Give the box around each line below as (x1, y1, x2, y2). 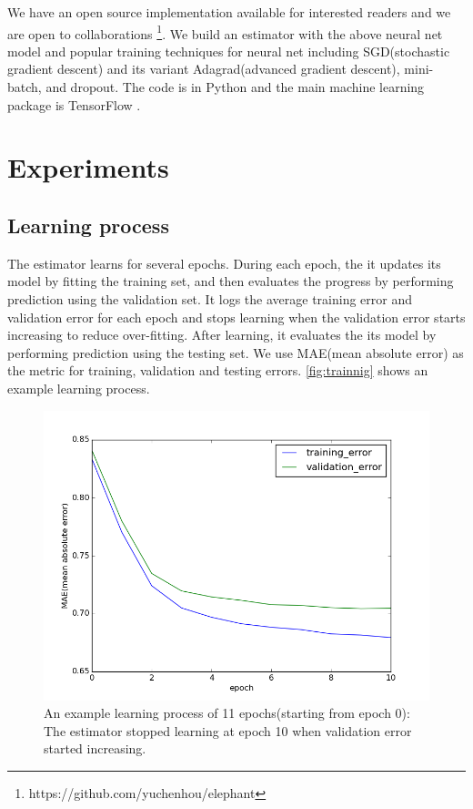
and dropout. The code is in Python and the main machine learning (45, 77, 425, 97)
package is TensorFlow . (7, 95, 141, 114)
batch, (7, 77, 42, 97)
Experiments (7, 148, 169, 186)
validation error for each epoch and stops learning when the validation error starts (7, 307, 466, 326)
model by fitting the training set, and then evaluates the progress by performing (7, 271, 454, 291)
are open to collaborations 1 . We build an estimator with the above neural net (7, 21, 443, 43)
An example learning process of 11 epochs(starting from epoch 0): (44, 703, 410, 722)
